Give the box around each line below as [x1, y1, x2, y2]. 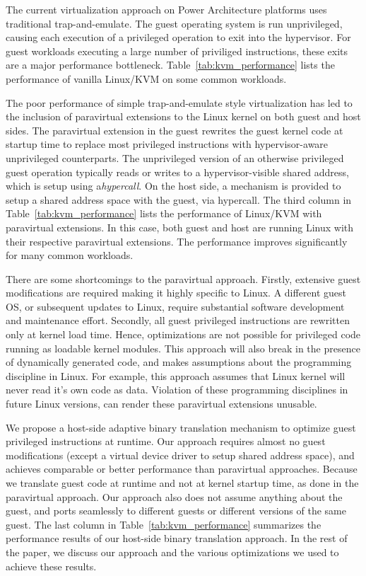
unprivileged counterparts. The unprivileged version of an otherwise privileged [6, 150, 344, 165]
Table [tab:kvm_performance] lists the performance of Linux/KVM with [6, 206, 322, 221]
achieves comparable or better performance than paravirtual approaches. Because [6, 461, 358, 476]
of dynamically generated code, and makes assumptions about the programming [6, 355, 352, 369]
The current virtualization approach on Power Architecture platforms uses [6, 2, 327, 16]
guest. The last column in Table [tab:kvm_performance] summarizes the [6, 517, 321, 531]
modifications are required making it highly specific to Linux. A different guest [6, 285, 347, 300]
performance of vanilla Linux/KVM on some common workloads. [6, 71, 287, 86]
